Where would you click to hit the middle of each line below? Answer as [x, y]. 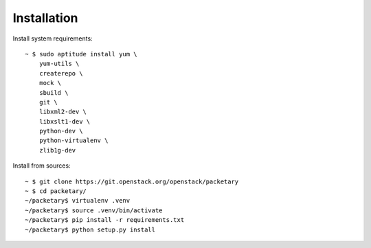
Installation [45, 18]
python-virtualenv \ [74, 140]
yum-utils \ [59, 64]
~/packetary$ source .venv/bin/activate [94, 210]
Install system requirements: [53, 38]
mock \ [50, 83]
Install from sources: [42, 166]
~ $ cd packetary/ [56, 191]
